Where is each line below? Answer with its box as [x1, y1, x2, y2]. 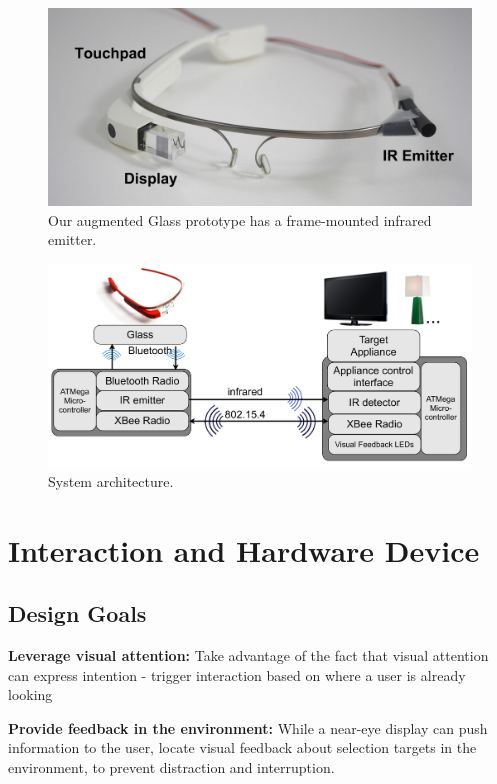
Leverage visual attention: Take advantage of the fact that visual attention [8, 644, 489, 665]
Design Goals [8, 598, 147, 629]
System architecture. [48, 470, 174, 491]
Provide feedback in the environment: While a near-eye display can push [8, 717, 488, 738]
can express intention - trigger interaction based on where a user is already [8, 664, 466, 685]
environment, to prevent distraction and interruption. [8, 756, 335, 777]
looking [8, 684, 53, 705]
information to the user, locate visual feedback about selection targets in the [8, 737, 477, 758]
